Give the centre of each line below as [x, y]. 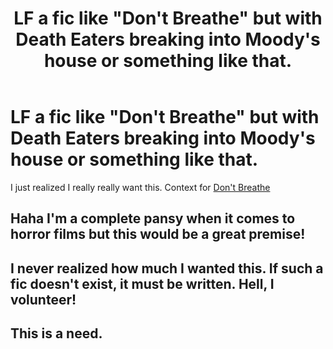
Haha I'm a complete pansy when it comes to [153, 218]
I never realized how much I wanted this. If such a [167, 268]
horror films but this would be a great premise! [158, 234]
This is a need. [56, 333]
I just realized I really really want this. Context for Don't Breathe [140, 187]
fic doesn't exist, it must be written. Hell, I [142, 283]
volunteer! [43, 299]
